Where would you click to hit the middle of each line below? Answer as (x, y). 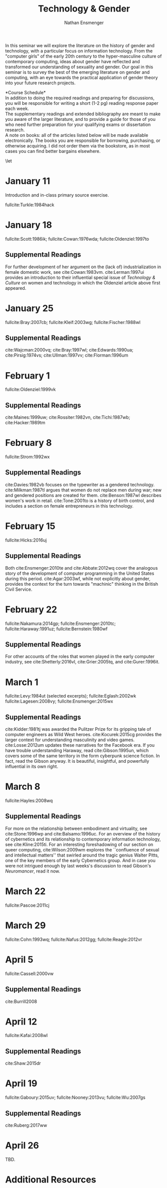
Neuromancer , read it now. (33, 871)
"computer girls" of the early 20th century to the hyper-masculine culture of (83, 56)
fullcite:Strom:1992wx (27, 457)
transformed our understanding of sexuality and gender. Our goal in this (79, 67)
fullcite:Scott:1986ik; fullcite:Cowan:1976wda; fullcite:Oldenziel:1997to (77, 239)
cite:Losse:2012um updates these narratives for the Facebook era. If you (80, 745)
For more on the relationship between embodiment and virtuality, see (76, 828)
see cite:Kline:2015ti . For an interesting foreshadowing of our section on (79, 844)
